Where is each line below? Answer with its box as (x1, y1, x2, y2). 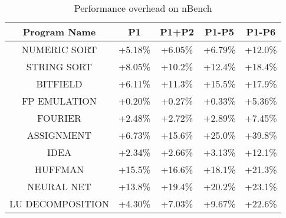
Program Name (22, 25, 96, 38)
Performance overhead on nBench (74, 1, 212, 15)
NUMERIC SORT (21, 43, 97, 56)
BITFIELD (36, 77, 83, 90)
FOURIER (37, 111, 81, 125)
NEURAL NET (27, 180, 91, 193)
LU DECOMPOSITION (9, 197, 109, 210)
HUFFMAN (34, 162, 84, 176)
